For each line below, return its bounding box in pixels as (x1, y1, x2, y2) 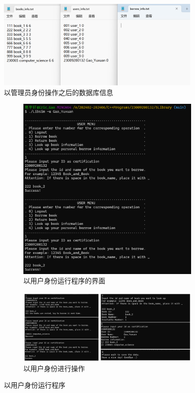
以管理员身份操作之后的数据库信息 (4, 87, 113, 97)
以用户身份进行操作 (23, 363, 85, 373)
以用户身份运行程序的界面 (23, 275, 105, 286)
